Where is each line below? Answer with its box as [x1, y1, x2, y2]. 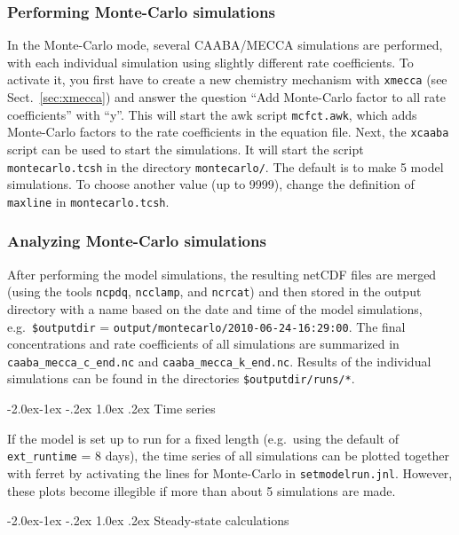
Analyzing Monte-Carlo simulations [7, 230, 266, 252]
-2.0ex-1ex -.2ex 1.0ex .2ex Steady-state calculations [7, 511, 289, 530]
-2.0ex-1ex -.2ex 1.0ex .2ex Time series [7, 399, 216, 418]
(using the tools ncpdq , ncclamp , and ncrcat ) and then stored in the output [7, 282, 422, 301]
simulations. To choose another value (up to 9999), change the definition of [7, 175, 415, 193]
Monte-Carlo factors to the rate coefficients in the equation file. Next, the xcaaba [7, 122, 449, 141]
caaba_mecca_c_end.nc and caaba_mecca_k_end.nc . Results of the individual [7, 351, 431, 370]
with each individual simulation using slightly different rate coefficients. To [7, 52, 414, 71]
